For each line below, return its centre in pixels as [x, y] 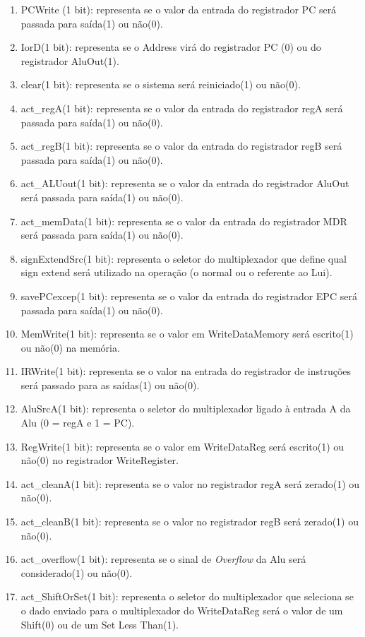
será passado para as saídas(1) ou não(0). [110, 385]
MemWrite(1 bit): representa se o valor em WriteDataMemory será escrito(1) [187, 334]
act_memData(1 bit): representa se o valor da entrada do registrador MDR [184, 221]
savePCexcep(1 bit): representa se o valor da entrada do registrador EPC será [189, 296]
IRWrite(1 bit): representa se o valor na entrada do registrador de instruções [186, 371]
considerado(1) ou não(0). [77, 572]
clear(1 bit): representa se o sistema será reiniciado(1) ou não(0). [161, 84]
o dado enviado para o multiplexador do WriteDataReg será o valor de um [182, 610]
